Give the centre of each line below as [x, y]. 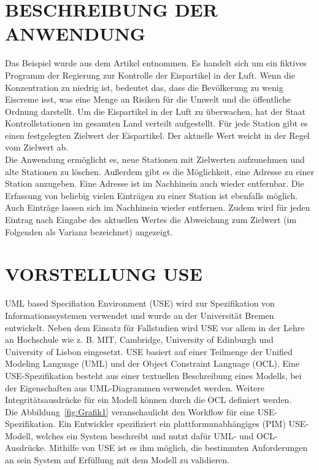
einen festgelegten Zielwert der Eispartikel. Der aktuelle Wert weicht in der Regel [157, 135]
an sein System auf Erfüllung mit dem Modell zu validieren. [117, 460]
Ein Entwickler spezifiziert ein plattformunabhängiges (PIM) [172, 424]
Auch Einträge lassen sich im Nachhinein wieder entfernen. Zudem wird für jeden [158, 207]
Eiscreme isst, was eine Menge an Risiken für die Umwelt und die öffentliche [148, 99]
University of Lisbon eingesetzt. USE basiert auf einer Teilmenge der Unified [149, 351]
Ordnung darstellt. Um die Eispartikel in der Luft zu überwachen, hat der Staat [156, 111]
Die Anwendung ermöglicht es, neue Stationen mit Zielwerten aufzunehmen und [155, 159]
